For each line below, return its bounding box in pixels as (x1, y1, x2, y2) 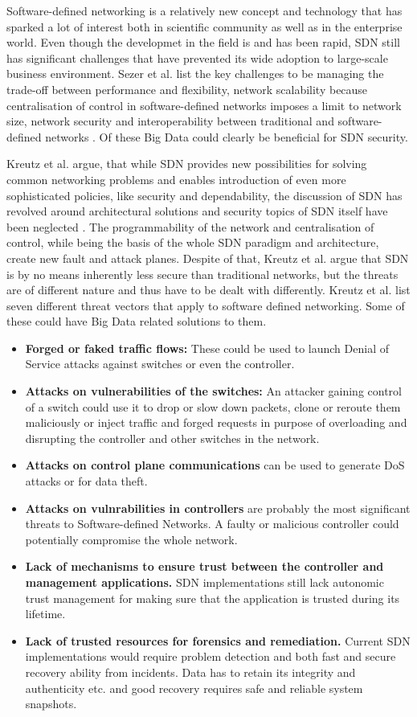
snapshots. (25, 695, 77, 712)
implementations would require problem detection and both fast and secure (25, 648, 396, 665)
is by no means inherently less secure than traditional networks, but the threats (6, 265, 399, 282)
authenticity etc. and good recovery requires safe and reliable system (25, 679, 363, 696)
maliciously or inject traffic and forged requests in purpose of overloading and (25, 414, 407, 431)
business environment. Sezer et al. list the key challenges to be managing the (6, 65, 384, 82)
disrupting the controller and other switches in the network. (25, 429, 320, 446)
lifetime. (25, 605, 66, 622)
